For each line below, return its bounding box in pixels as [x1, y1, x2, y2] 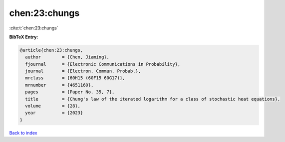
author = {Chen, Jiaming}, [25, 54, 110, 60]
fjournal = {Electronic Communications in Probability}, [25, 61, 181, 67]
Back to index [9, 130, 37, 136]
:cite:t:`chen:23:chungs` [9, 25, 58, 31]
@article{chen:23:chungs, [19, 47, 83, 53]
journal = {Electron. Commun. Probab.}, [25, 68, 141, 74]
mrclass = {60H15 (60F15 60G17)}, [25, 75, 125, 81]
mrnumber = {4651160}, [25, 82, 94, 88]
